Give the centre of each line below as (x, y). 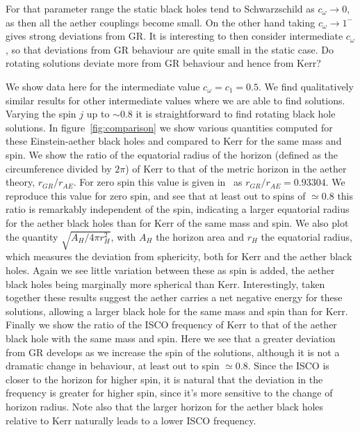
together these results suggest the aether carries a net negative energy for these (174, 297)
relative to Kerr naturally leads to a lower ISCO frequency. (131, 420)
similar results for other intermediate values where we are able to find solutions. (175, 100)
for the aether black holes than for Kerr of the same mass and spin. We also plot (177, 222)
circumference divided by (59, 168)
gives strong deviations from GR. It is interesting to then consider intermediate (174, 36)
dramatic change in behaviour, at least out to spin (113, 366)
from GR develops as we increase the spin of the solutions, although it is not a (173, 352)
